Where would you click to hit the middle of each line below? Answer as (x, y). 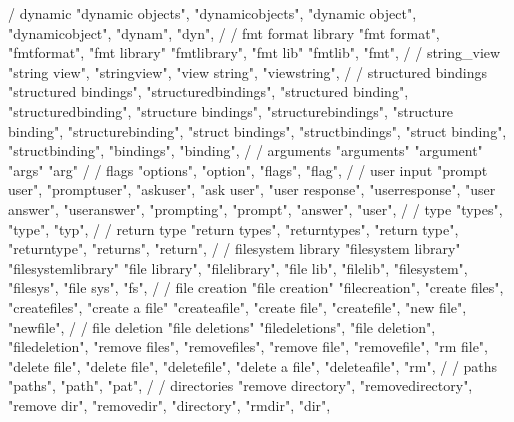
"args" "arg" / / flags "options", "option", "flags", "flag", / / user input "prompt (248, 169)
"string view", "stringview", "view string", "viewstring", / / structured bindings (247, 71)
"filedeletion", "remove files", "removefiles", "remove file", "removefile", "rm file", (248, 346)
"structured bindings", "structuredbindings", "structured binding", (208, 91)
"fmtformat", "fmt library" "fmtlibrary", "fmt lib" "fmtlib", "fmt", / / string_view (254, 52)
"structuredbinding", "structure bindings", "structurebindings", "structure (231, 110)
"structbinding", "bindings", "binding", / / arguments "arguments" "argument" (245, 150)
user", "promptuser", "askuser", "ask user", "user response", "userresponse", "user (252, 189)
